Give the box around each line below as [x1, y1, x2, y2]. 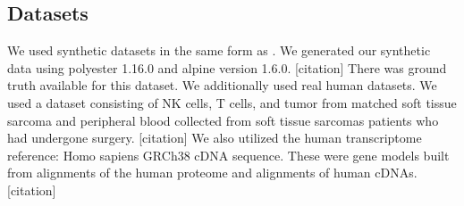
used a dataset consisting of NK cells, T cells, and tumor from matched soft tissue [7, 93, 457, 111]
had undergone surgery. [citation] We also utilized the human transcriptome [7, 128, 422, 147]
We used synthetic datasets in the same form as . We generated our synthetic [7, 41, 431, 60]
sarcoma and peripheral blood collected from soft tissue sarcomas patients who [7, 111, 439, 129]
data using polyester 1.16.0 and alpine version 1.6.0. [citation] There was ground [7, 58, 447, 77]
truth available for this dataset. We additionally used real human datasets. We [7, 76, 437, 95]
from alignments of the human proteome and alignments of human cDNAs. [7, 163, 418, 182]
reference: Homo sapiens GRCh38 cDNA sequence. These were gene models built [7, 145, 450, 164]
